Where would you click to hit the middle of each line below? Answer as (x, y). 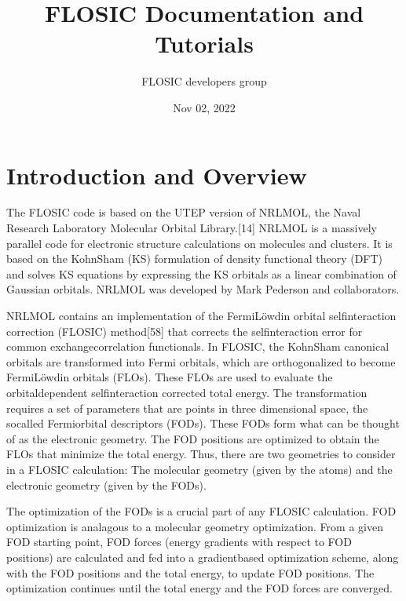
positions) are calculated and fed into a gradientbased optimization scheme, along (203, 557)
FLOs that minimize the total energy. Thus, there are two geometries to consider (201, 454)
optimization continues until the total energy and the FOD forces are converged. (199, 588)
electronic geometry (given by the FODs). (106, 484)
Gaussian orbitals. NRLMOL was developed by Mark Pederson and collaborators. (203, 289)
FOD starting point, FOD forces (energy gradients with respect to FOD (179, 542)
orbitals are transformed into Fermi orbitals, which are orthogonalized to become (201, 361)
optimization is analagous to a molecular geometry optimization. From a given (195, 526)
